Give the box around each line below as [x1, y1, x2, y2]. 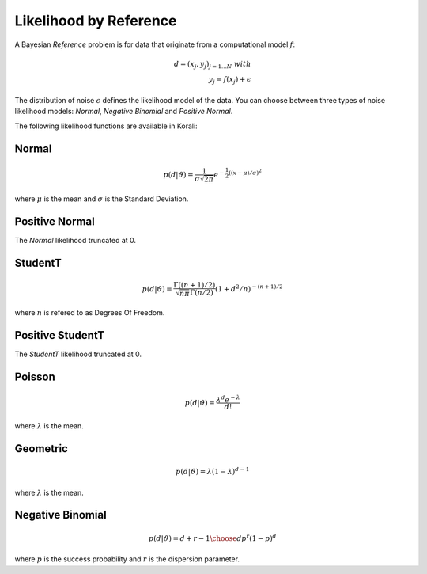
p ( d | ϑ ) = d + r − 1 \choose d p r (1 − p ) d [148, 533, 277, 542]
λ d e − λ [216, 393, 240, 404]
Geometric [14, 442, 69, 455]
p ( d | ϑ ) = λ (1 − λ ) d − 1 [175, 466, 250, 477]
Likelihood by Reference [14, 12, 177, 29]
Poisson [14, 371, 55, 384]
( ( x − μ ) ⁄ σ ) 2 [228, 167, 263, 177]
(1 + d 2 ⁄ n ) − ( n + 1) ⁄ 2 [214, 283, 284, 293]
